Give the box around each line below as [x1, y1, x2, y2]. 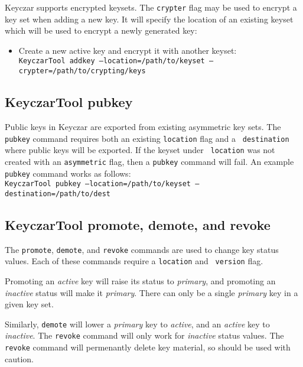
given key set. [5, 298, 54, 310]
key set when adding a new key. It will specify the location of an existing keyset [5, 12, 294, 25]
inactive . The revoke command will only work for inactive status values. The [5, 329, 284, 342]
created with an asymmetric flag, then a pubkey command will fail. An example [5, 155, 294, 167]
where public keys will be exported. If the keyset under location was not [5, 144, 275, 156]
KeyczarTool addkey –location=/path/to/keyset [18, 57, 205, 66]
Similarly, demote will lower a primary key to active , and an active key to [5, 317, 270, 330]
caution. [5, 352, 34, 365]
